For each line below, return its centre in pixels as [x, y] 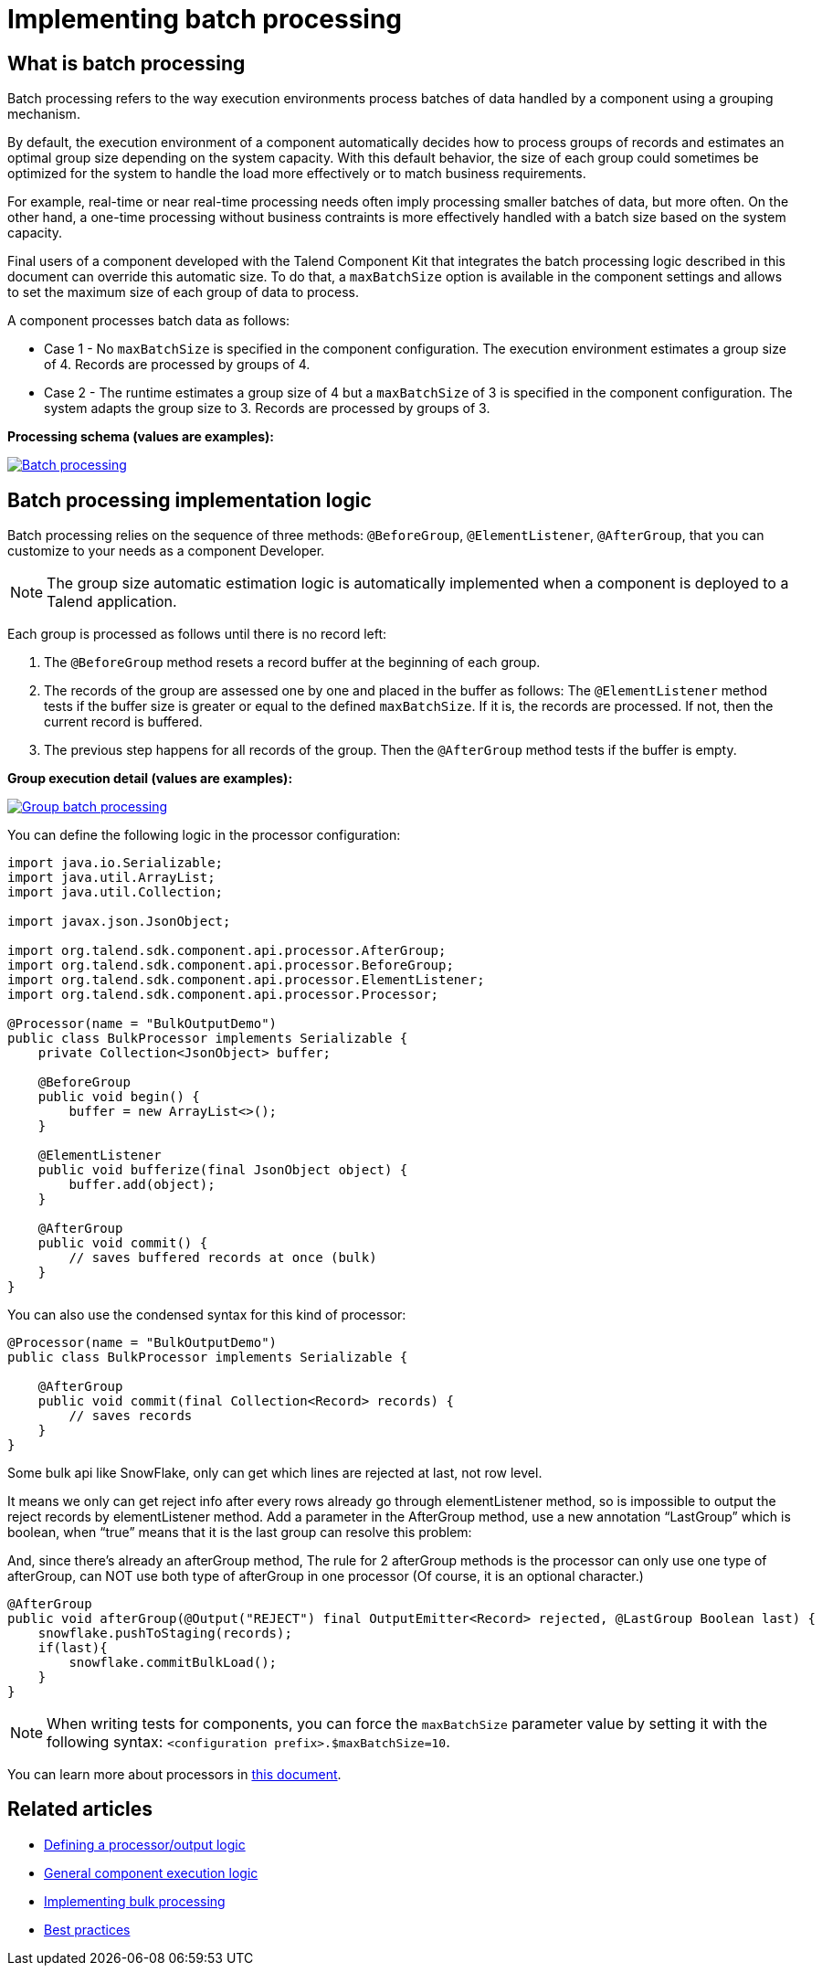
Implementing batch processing [205, 19]
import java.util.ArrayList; [111, 878]
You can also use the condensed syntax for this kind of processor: [207, 1315]
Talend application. [112, 602]
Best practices [87, 1929]
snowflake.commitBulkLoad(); [173, 1663]
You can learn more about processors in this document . [174, 1775]
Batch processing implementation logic [190, 500]
